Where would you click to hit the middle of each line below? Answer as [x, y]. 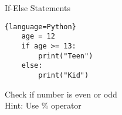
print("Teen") [66, 56]
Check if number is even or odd [61, 94]
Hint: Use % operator [43, 105]
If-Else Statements [38, 8]
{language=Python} [40, 27]
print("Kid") [64, 75]
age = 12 [38, 36]
